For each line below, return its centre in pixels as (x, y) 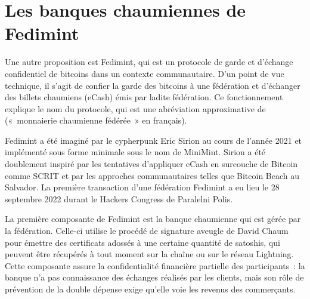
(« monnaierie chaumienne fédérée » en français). (96, 120)
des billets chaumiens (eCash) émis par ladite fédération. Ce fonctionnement (144, 97)
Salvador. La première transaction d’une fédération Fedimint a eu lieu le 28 (142, 187)
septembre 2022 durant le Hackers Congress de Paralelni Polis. (119, 198)
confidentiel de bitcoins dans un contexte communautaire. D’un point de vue (145, 73)
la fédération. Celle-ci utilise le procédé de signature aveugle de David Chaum (147, 231)
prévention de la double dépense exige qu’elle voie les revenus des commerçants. (150, 289)
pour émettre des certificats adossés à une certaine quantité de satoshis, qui (142, 242)
